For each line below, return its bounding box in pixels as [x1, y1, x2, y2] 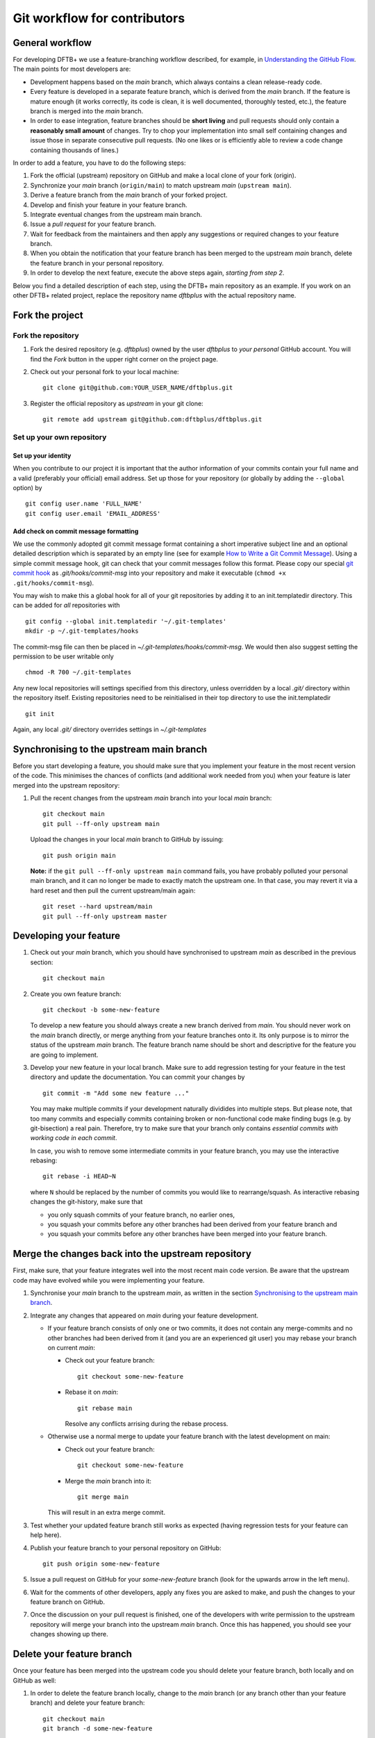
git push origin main [42, 852, 116, 859]
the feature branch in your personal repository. [30, 259, 164, 267]
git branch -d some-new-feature [42, 1725, 153, 1732]
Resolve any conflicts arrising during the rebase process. [65, 1420, 228, 1428]
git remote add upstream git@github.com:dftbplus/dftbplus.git [42, 416, 262, 423]
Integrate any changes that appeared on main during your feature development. [30, 1311, 259, 1319]
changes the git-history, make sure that [30, 1198, 143, 1206]
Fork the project [12, 309, 83, 321]
